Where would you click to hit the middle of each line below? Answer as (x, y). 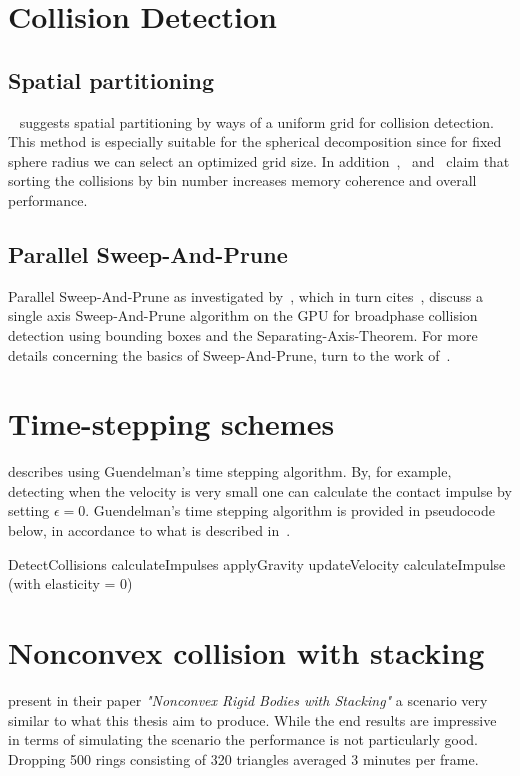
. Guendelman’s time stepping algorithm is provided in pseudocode (290, 510)
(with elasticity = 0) (70, 583)
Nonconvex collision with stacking (246, 652)
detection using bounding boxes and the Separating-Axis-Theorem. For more (243, 334)
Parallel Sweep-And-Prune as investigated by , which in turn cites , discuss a (246, 295)
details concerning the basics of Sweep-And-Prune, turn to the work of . (229, 354)
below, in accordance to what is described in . (149, 530)
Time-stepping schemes (171, 423)
